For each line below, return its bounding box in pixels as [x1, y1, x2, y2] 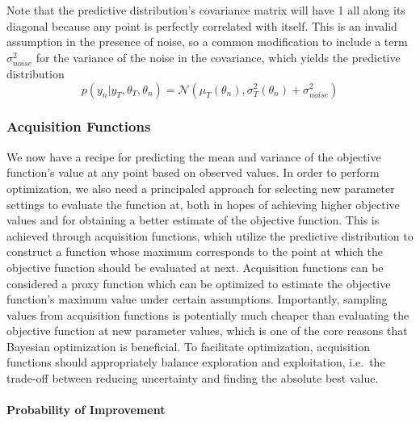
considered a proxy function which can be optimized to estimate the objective [6, 274, 391, 291]
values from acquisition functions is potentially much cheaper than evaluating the [6, 306, 409, 323]
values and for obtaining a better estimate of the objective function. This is [6, 211, 380, 228]
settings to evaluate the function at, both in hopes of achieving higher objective [6, 195, 400, 212]
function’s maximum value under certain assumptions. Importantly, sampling [6, 291, 388, 308]
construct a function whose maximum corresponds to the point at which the [6, 243, 383, 260]
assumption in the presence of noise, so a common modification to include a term [6, 33, 408, 50]
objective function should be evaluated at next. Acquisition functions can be [6, 258, 384, 275]
